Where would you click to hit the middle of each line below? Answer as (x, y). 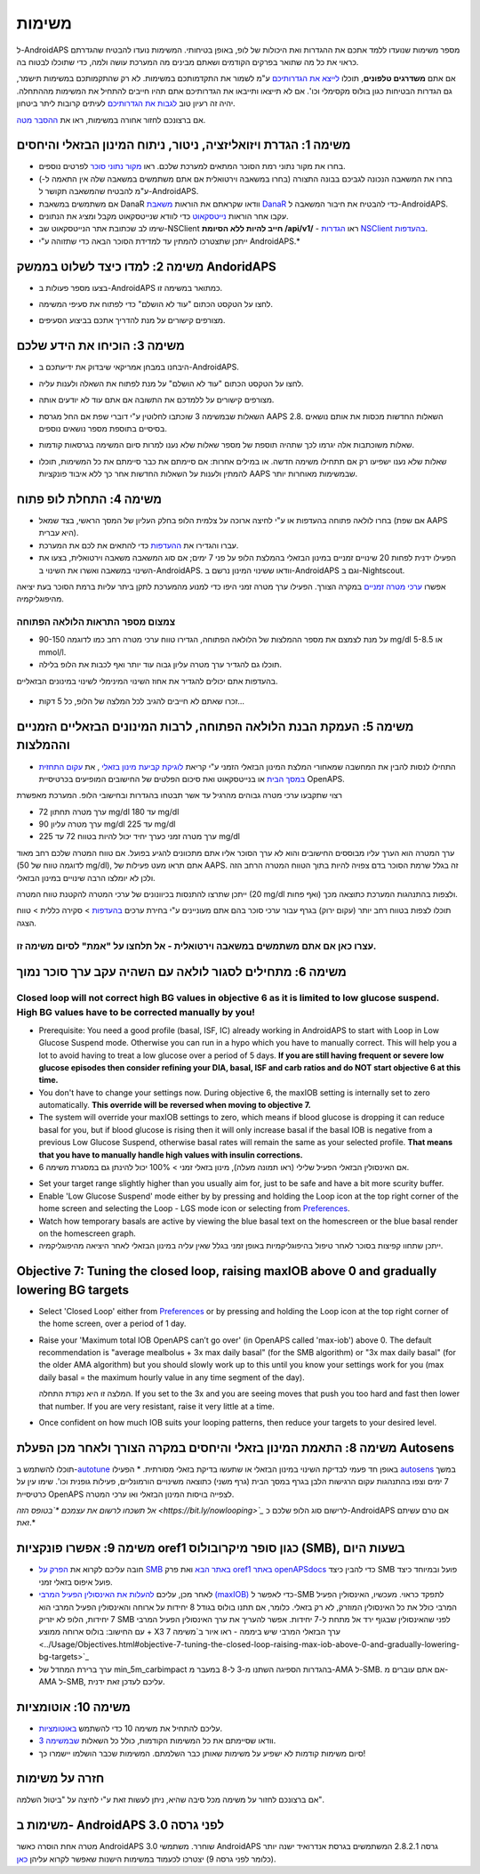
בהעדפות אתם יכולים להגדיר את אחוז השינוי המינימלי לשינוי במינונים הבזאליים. (147, 681)
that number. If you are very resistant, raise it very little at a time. (156, 1406)
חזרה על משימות (60, 1778)
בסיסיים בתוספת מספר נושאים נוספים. (103, 428)
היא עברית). (59, 533)
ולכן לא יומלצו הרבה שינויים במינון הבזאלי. (86, 877)
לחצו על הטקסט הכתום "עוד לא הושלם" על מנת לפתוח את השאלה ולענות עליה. (171, 384)
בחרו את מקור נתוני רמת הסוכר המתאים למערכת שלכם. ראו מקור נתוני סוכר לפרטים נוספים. (192, 166)
